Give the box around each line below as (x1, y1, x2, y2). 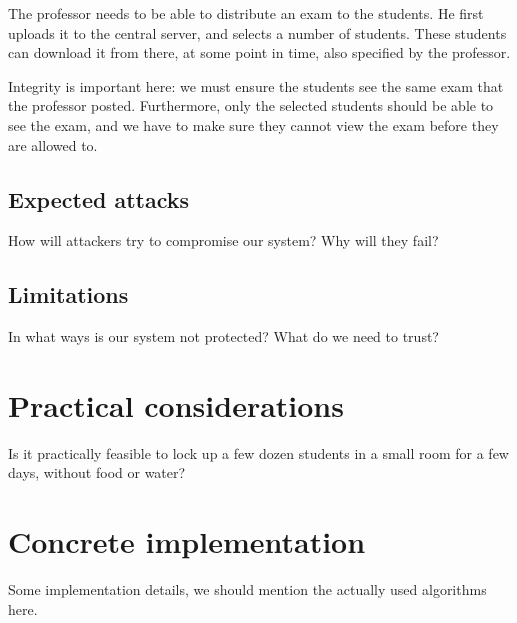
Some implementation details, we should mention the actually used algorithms (8, 579, 487, 600)
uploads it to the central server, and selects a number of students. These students (8, 22, 507, 43)
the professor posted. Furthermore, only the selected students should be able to (8, 95, 494, 116)
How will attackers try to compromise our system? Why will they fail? (8, 230, 439, 251)
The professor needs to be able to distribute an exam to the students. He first (8, 3, 484, 23)
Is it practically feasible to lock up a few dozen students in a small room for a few (8, 442, 509, 463)
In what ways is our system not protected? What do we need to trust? (8, 326, 439, 347)
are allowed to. (8, 134, 98, 155)
